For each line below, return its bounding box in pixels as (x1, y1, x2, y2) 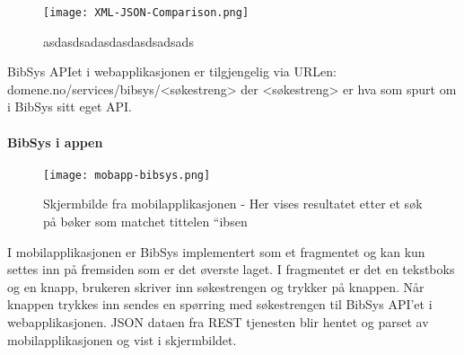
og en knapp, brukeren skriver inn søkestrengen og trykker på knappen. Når (7, 277, 425, 296)
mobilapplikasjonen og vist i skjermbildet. (7, 330, 237, 349)
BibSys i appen (7, 132, 103, 151)
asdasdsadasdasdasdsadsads (43, 31, 194, 50)
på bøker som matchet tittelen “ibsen (43, 212, 248, 231)
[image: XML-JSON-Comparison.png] (43, 6, 250, 19)
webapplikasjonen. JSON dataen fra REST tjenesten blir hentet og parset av (7, 313, 429, 332)
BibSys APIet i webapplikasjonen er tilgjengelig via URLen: (7, 62, 337, 81)
